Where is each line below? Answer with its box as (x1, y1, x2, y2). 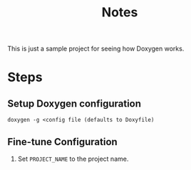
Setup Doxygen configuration (7, 97, 141, 110)
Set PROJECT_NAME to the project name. (17, 154, 129, 163)
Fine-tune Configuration (7, 136, 118, 148)
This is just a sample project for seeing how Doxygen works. (7, 44, 185, 53)
